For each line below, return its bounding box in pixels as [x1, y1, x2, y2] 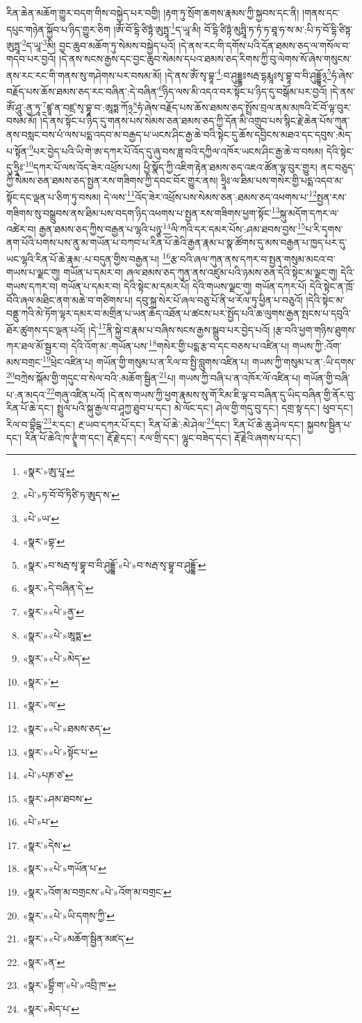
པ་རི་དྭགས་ [305, 221, 343, 236]
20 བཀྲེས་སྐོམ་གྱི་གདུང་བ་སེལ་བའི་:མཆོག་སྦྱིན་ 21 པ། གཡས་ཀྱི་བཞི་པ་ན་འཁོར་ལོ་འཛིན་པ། [6, 369, 301, 385]
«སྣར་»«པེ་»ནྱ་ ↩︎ [22, 604, 84, 618]
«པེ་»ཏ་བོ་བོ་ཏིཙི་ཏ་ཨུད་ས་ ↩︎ [22, 487, 120, 501]
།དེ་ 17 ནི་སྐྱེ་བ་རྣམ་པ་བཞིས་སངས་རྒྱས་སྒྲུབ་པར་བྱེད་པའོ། [88, 320, 270, 337]
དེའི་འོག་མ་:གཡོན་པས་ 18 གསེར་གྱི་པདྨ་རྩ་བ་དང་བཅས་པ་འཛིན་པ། [71, 336, 290, 353]
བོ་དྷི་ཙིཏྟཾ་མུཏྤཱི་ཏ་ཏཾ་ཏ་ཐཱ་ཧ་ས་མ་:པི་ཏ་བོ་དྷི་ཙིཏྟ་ [204, 22, 353, 36]
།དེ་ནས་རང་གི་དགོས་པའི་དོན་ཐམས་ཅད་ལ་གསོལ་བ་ [179, 38, 351, 52]
